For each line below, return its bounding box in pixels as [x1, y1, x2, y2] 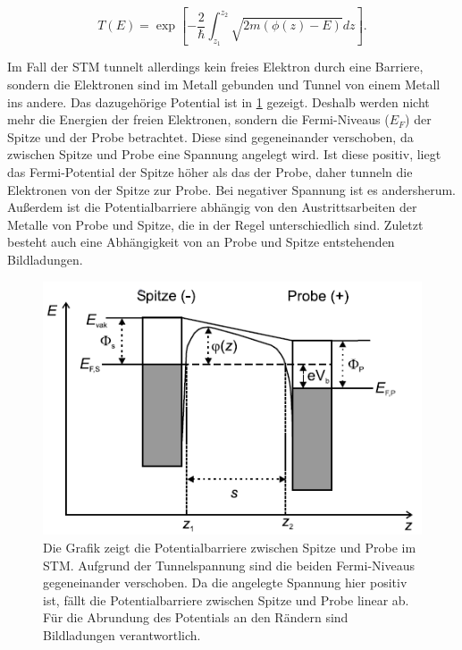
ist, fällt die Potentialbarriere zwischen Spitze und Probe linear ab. [43, 590, 409, 609]
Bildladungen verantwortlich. [43, 625, 201, 644]
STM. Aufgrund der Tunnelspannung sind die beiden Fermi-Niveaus [43, 555, 415, 574]
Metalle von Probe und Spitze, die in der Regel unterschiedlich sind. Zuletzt [7, 215, 424, 233]
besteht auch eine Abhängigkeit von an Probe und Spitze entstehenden [7, 232, 395, 251]
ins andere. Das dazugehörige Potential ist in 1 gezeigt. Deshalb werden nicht [7, 92, 430, 111]
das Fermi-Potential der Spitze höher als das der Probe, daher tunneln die [7, 162, 413, 181]
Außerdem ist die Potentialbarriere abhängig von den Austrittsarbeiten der [7, 198, 417, 216]
